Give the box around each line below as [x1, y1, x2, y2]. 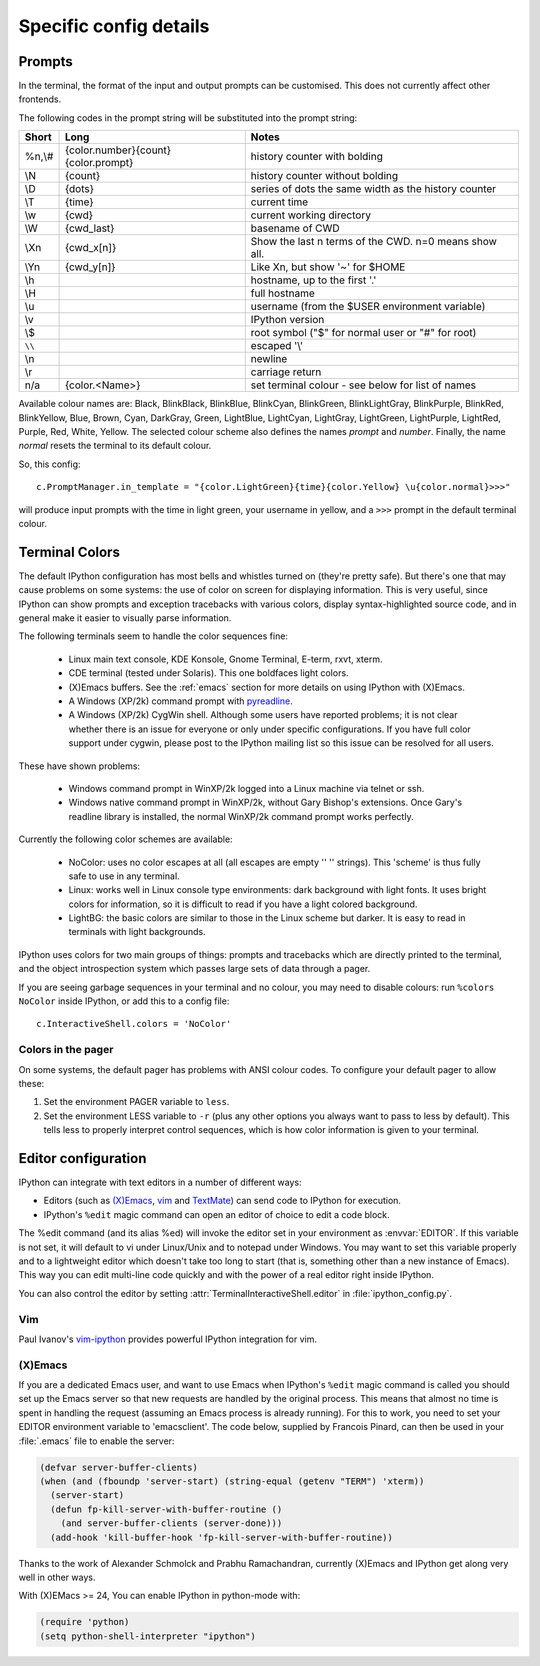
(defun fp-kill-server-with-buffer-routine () [50, 1503, 283, 1515]
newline [250, 352, 288, 366]
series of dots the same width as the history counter [250, 182, 497, 196]
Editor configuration [18, 1150, 147, 1167]
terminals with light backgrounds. [68, 926, 206, 938]
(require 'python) [39, 1616, 130, 1628]
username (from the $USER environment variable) [250, 300, 486, 314]
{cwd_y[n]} [64, 260, 116, 274]
